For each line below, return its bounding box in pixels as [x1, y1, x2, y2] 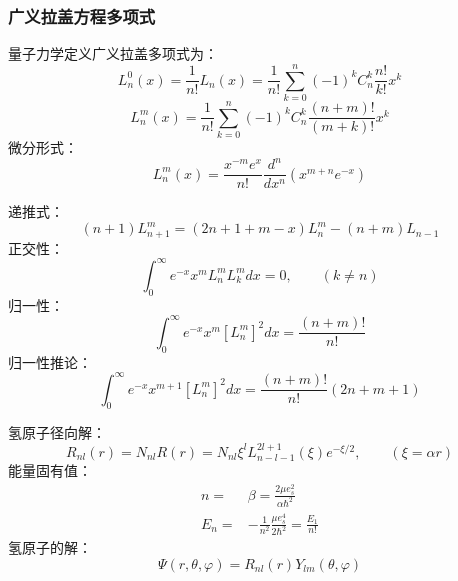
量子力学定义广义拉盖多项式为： [8, 43, 218, 64]
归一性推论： [8, 351, 92, 372]
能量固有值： [8, 460, 92, 481]
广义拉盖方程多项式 [8, 3, 156, 28]
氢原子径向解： [8, 422, 106, 443]
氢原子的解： [8, 537, 92, 558]
